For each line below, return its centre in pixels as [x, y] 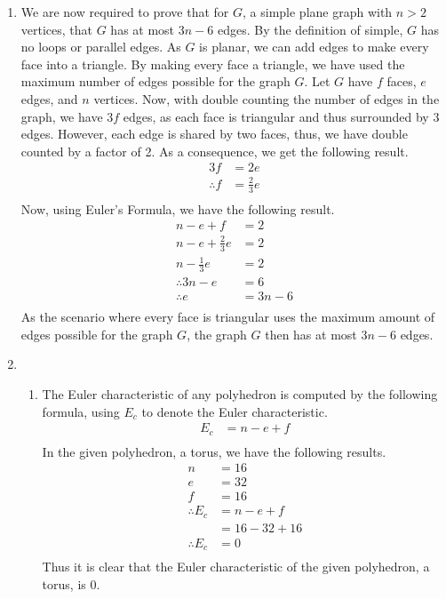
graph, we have [62, 116]
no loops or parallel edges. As [101, 47]
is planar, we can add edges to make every [314, 47]
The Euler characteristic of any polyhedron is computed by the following [240, 394]
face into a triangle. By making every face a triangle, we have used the [213, 64]
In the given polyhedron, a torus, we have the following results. [214, 451]
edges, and [49, 98]
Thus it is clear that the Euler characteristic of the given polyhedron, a [236, 567]
